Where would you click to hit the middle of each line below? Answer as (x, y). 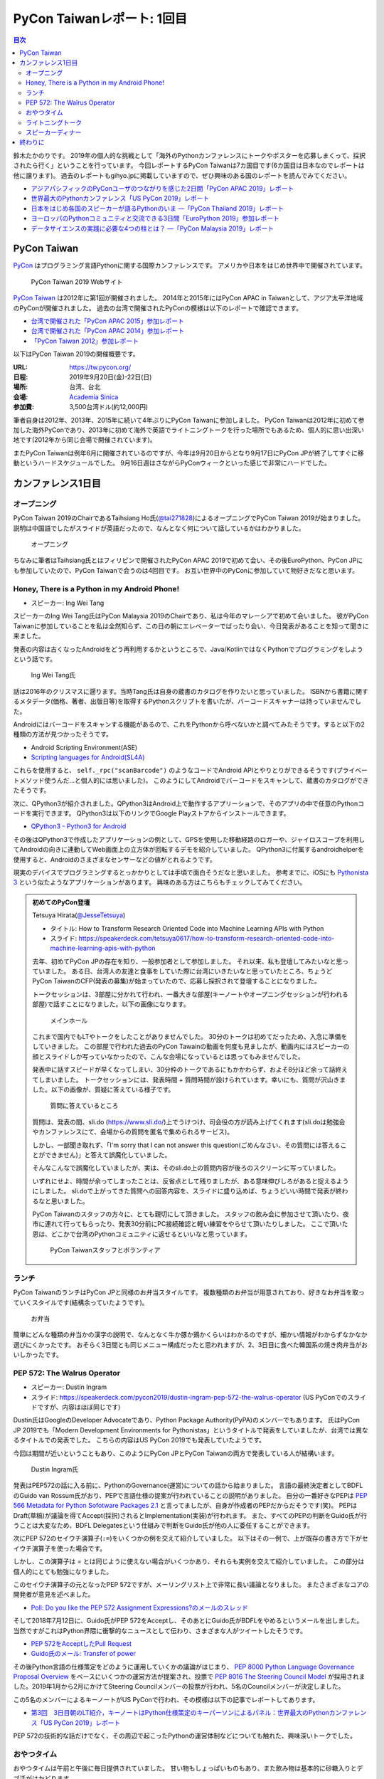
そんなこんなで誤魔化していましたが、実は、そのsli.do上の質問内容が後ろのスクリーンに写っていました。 (186, 1168)
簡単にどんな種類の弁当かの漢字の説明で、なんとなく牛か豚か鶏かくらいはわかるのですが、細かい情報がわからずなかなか (190, 1335)
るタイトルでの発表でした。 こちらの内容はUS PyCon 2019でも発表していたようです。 (139, 1440)
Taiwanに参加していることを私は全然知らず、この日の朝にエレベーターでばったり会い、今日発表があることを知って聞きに (191, 625)
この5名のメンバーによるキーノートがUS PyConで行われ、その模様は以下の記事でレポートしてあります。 (166, 1699)
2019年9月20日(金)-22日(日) (111, 377)
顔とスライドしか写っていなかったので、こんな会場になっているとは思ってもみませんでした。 (169, 1056)
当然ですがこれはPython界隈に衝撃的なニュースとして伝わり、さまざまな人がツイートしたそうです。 (160, 1630)
